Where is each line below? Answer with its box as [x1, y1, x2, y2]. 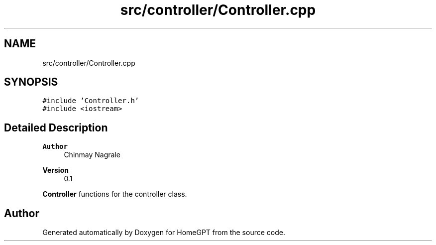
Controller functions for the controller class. [42, 190, 187, 199]
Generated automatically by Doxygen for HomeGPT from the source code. [42, 228, 285, 237]
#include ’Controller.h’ [42, 97, 139, 105]
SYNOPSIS [4, 76, 58, 89]
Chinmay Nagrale [64, 150, 120, 159]
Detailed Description [4, 121, 108, 134]
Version [42, 166, 69, 175]
